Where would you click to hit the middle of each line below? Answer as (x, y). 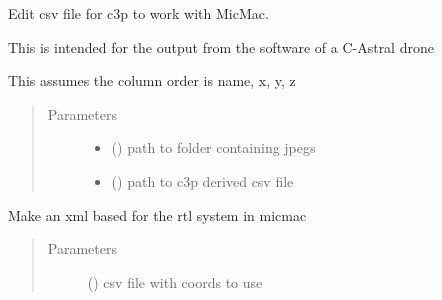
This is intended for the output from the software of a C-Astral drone (221, 46)
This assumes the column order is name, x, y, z (152, 80)
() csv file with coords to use (175, 281)
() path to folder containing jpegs (213, 147)
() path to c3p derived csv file (202, 180)
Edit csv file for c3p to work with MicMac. (138, 13)
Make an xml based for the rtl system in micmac (157, 214)
